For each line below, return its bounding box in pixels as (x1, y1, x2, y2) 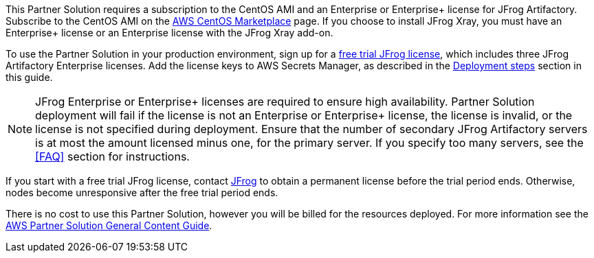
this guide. (5, 71, 53, 83)
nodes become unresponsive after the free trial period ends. (5, 187, 278, 198)
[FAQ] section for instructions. (35, 150, 190, 163)
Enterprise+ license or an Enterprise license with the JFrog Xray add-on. (5, 27, 333, 38)
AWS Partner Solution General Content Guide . (5, 220, 212, 231)
